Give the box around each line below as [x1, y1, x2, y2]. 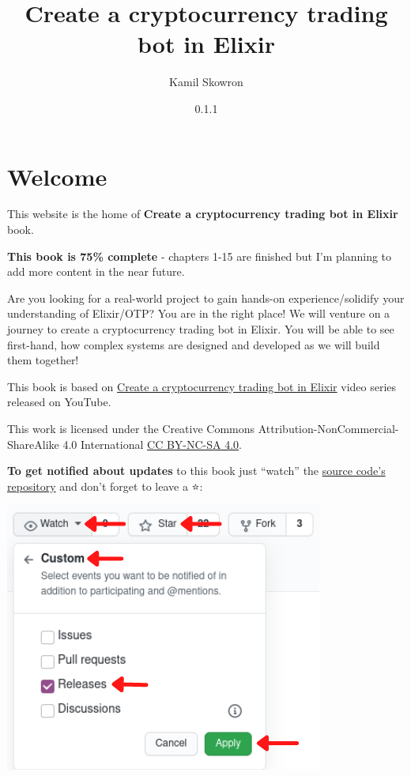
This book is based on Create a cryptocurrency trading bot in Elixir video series [7, 378, 397, 394]
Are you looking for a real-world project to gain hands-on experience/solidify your [7, 289, 405, 306]
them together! [7, 352, 79, 368]
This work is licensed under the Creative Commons [7, 420, 255, 436]
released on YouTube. [7, 394, 111, 410]
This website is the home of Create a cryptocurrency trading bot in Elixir [7, 205, 398, 222]
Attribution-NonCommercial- [258, 420, 399, 436]
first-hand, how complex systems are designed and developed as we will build [7, 336, 380, 352]
